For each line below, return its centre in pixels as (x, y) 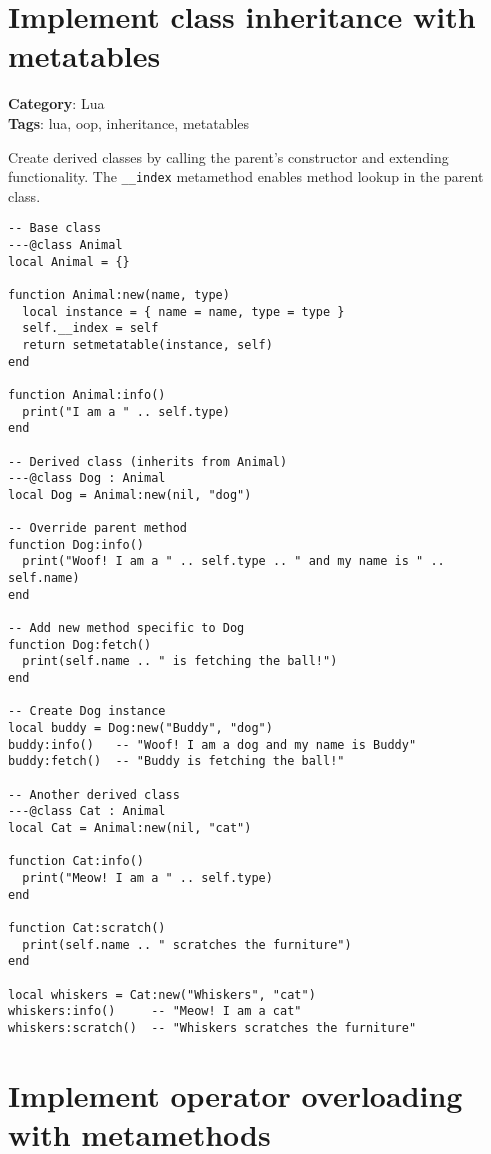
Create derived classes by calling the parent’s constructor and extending (228, 156)
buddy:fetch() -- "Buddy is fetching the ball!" (176, 761)
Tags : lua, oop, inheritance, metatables (129, 122)
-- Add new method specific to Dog (126, 628)
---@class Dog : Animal (87, 478)
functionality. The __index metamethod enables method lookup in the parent (246, 176)
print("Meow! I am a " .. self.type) (147, 877)
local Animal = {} (69, 261)
